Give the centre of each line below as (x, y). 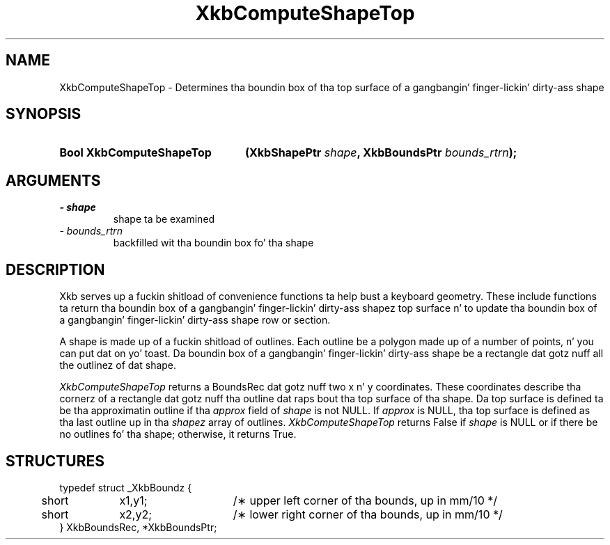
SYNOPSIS (44, 114)
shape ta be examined (164, 219)
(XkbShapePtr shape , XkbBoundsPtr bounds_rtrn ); (381, 153)
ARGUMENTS (53, 180)
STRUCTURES (55, 461)
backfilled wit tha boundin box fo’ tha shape (213, 243)
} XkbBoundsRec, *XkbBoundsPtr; (138, 527)
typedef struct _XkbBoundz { (126, 487)
